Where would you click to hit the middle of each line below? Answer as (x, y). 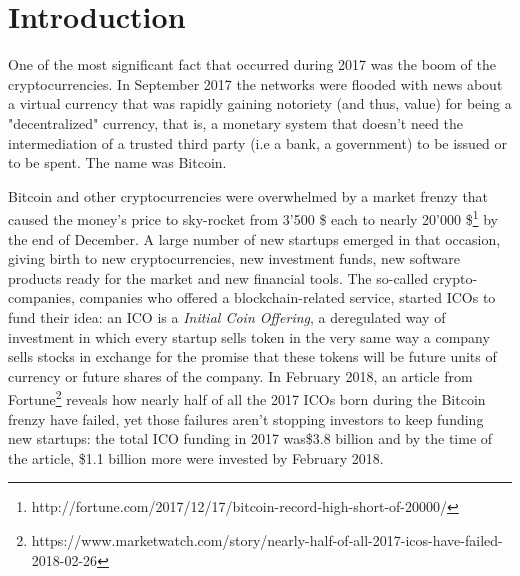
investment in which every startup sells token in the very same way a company (249, 336)
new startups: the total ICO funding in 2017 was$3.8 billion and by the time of (250, 438)
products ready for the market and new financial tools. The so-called (218, 277)
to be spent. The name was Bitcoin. (117, 162)
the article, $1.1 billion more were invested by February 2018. (196, 457)
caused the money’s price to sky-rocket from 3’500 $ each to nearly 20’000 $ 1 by (253, 217)
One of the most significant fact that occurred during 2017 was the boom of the (252, 64)
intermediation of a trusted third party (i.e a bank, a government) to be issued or (258, 142)
